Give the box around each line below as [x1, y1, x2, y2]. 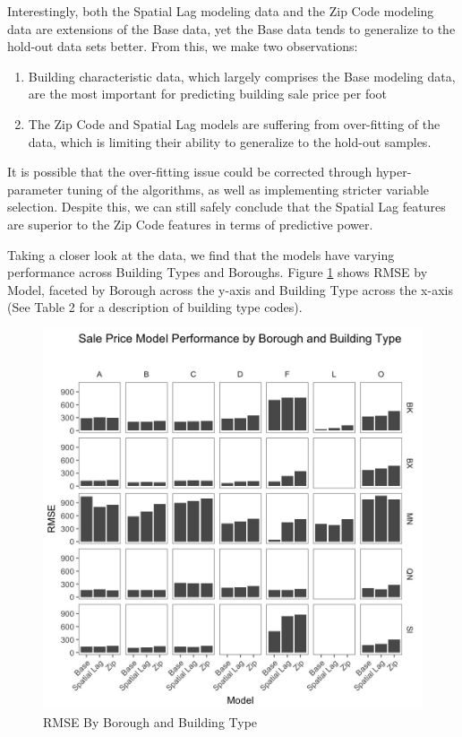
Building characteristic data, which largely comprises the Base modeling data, [28, 66, 456, 85]
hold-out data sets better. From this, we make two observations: [7, 37, 358, 56]
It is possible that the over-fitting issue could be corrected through [7, 162, 372, 181]
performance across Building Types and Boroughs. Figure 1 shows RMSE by [7, 263, 428, 282]
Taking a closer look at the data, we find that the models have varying [7, 245, 395, 264]
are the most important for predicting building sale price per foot [28, 84, 387, 103]
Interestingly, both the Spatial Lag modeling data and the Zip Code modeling [7, 2, 434, 20]
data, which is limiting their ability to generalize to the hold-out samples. [28, 132, 432, 151]
